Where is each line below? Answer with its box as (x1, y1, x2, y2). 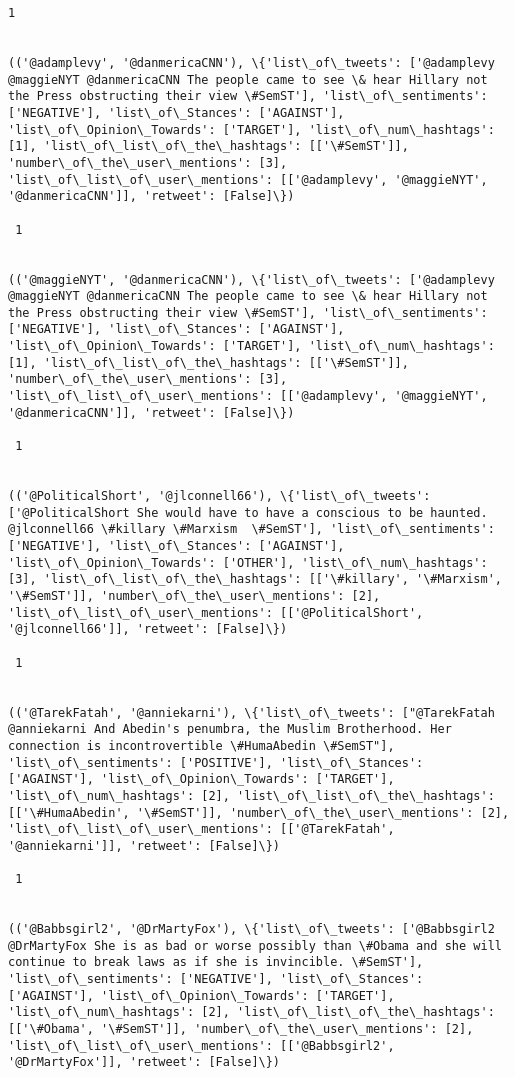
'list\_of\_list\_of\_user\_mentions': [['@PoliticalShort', (8, 605, 424, 620)
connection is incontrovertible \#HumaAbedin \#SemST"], (8, 738, 395, 753)
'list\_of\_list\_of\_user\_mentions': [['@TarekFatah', (8, 822, 395, 837)
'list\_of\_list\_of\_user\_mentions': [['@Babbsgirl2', (8, 1038, 395, 1053)
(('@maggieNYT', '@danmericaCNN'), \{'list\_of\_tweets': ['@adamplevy (8, 272, 495, 287)
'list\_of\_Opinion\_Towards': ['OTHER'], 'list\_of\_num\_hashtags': (8, 555, 488, 570)
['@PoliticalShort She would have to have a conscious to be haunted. (8, 505, 488, 520)
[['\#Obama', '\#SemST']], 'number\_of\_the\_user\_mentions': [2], (8, 1022, 474, 1037)
